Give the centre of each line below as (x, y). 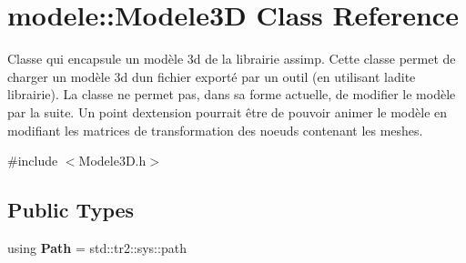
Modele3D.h (112, 161)
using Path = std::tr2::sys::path (97, 247)
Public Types (71, 210)
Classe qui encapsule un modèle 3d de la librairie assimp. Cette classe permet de (232, 59)
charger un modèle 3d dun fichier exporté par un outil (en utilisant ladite (212, 76)
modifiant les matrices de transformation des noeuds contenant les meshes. (215, 130)
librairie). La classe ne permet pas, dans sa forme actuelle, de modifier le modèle (232, 94)
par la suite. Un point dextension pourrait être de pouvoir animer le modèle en (228, 111)
